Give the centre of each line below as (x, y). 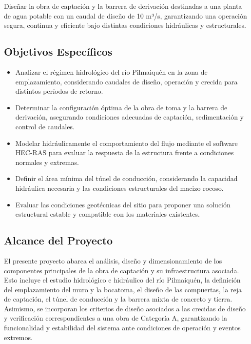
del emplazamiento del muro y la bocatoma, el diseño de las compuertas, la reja (123, 289)
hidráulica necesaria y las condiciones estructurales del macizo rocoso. (119, 188)
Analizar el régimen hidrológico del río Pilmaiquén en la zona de (111, 71)
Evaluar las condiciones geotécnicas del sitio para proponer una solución (123, 204)
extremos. (18, 337)
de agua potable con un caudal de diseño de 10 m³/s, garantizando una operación (125, 15)
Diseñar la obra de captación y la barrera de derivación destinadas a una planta (123, 6)
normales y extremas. (47, 162)
